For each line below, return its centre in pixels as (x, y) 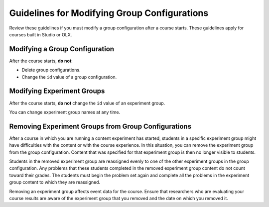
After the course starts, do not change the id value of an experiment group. (87, 103)
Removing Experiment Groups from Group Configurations (100, 126)
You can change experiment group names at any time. (65, 112)
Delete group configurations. (51, 70)
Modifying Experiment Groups (57, 91)
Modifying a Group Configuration (62, 49)
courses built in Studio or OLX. (41, 34)
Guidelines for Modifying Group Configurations (109, 13)
